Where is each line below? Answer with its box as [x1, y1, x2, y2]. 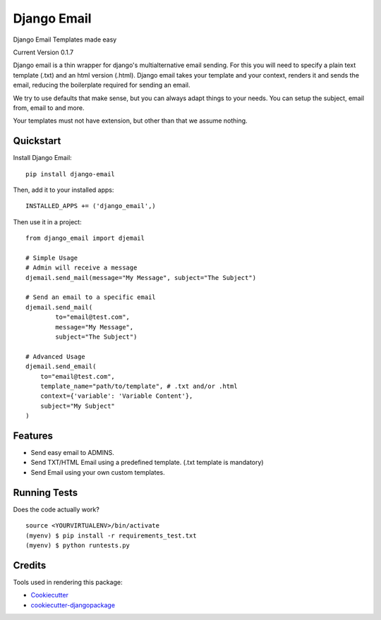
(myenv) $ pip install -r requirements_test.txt [25, 531, 197, 540]
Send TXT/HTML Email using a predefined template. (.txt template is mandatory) [30, 458, 264, 467]
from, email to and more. [13, 103, 85, 112]
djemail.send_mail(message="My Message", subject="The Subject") [25, 274, 257, 281]
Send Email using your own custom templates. [30, 468, 165, 476]
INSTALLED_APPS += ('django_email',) [25, 202, 157, 210]
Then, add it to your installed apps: [13, 186, 114, 194]
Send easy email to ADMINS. [30, 449, 114, 457]
